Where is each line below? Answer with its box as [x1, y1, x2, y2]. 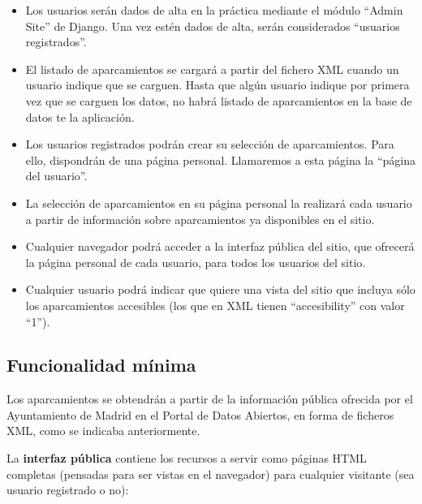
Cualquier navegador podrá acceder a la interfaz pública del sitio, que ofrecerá [25, 238, 415, 255]
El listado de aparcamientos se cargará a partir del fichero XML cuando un [25, 60, 399, 77]
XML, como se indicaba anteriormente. [6, 422, 200, 439]
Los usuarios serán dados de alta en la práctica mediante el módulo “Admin [25, 2, 403, 18]
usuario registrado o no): [6, 481, 129, 498]
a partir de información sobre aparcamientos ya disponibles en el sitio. [25, 210, 375, 227]
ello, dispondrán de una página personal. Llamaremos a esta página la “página [25, 151, 416, 168]
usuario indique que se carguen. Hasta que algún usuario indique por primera [25, 76, 410, 93]
